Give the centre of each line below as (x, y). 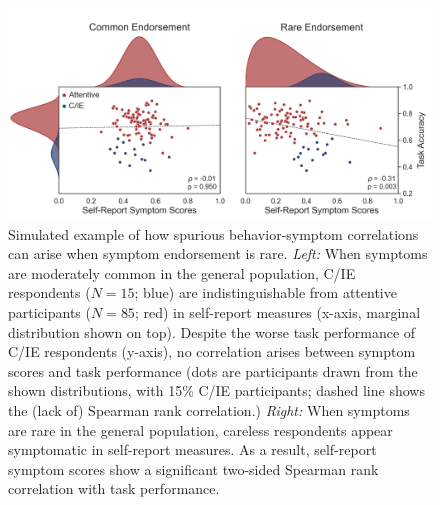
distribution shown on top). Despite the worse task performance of (212, 331)
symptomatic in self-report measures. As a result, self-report (192, 449)
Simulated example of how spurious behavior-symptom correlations (213, 233)
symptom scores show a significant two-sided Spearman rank (193, 468)
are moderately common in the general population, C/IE (182, 272)
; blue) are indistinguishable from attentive (265, 292)
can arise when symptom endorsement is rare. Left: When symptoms (218, 253)
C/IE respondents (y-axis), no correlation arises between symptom (212, 351)
